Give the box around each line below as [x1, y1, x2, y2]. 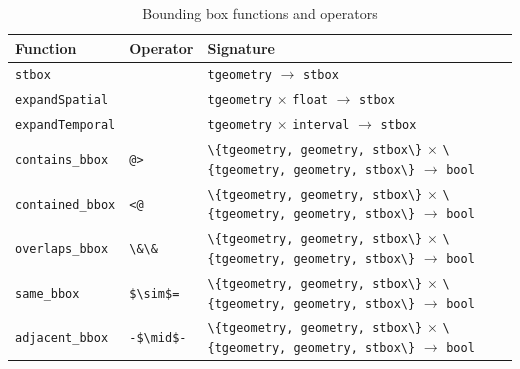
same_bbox [15, 286, 80, 301]
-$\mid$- [129, 331, 187, 346]
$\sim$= [129, 286, 180, 301]
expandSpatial [15, 93, 109, 108]
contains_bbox [15, 152, 109, 167]
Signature [207, 37, 275, 58]
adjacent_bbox [15, 331, 109, 346]
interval [292, 118, 350, 133]
